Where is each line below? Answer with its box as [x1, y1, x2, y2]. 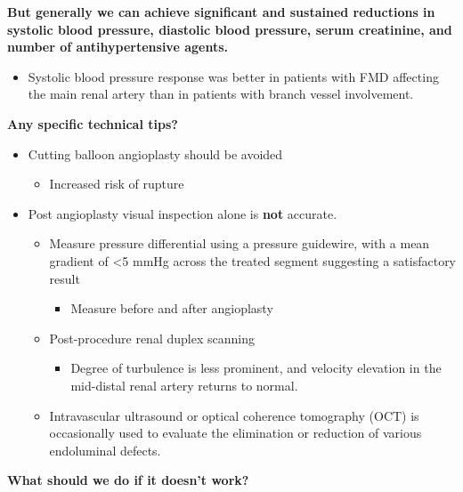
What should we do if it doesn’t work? [7, 471, 249, 489]
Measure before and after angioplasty [70, 299, 273, 318]
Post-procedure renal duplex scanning [49, 328, 255, 347]
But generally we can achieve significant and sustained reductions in [7, 3, 435, 20]
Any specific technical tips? [7, 114, 178, 133]
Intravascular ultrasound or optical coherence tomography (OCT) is [49, 406, 419, 424]
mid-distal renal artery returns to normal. [70, 375, 298, 394]
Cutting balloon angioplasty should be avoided [28, 144, 283, 163]
